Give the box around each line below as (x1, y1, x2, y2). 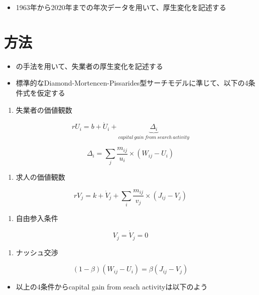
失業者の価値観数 (16, 104, 72, 115)
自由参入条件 (16, 213, 58, 224)
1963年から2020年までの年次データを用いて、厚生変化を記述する (16, 2, 226, 12)
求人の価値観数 (16, 172, 65, 182)
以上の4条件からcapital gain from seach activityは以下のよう (16, 281, 208, 292)
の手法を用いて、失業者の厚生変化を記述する (16, 60, 163, 71)
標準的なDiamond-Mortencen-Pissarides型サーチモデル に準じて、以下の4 (16, 78, 248, 88)
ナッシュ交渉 (16, 247, 58, 257)
